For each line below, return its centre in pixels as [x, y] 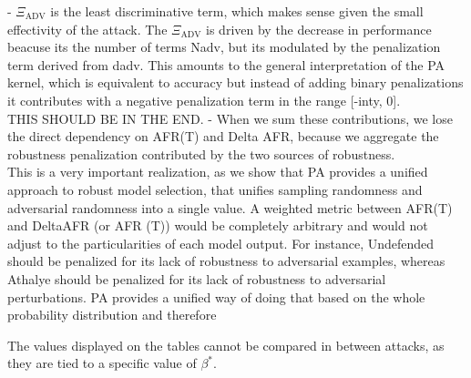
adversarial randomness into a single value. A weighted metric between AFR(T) [230, 207]
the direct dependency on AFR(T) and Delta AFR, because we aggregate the [223, 136]
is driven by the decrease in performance [319, 29]
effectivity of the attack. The [87, 29]
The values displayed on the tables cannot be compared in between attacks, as [226, 345]
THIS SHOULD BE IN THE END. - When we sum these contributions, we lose [230, 118]
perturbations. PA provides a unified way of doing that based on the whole [216, 296]
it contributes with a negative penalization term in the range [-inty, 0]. [204, 100]
